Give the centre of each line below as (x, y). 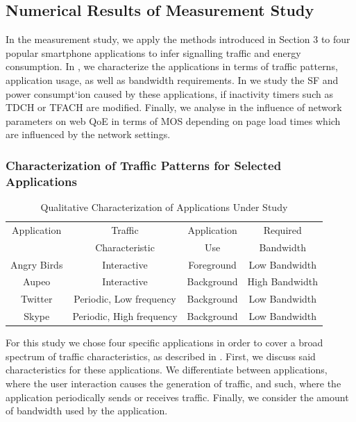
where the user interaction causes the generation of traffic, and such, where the (173, 383)
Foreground (212, 264)
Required (282, 229)
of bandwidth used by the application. (87, 411)
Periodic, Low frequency (125, 299)
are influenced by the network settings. (88, 134)
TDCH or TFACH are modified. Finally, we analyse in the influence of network (174, 107)
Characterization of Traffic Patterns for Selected (144, 165)
